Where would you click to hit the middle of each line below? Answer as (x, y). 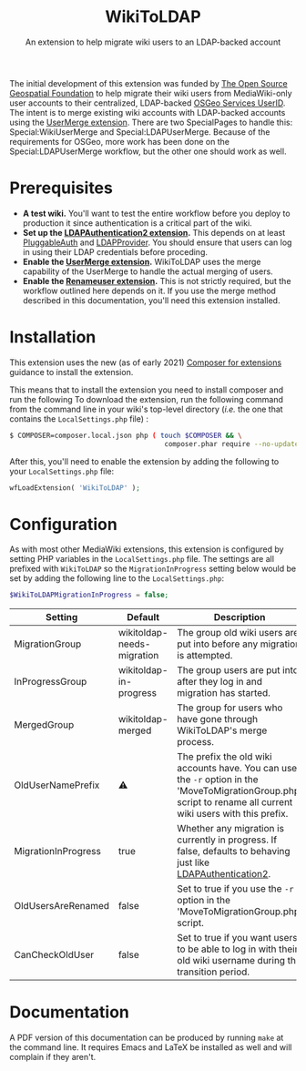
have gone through (218, 719)
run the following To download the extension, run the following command (147, 399)
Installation (53, 337)
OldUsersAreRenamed (62, 906)
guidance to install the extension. (71, 372)
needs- (134, 644)
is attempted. (205, 656)
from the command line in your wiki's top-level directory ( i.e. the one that (147, 409)
